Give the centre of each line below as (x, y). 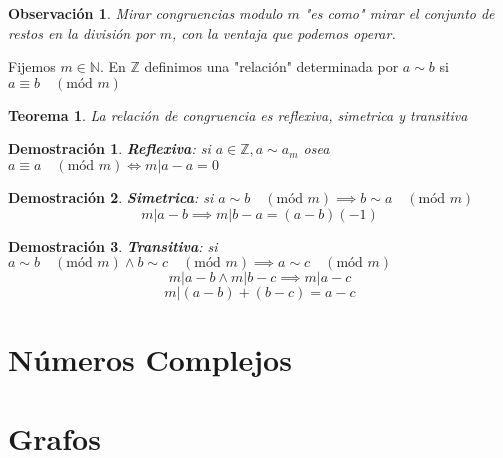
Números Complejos (150, 359)
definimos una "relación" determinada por (271, 66)
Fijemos (32, 66)
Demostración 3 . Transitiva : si (113, 245)
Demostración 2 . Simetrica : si (111, 196)
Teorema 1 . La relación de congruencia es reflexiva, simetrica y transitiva (238, 114)
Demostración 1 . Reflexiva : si (109, 148)
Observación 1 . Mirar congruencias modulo (145, 13)
